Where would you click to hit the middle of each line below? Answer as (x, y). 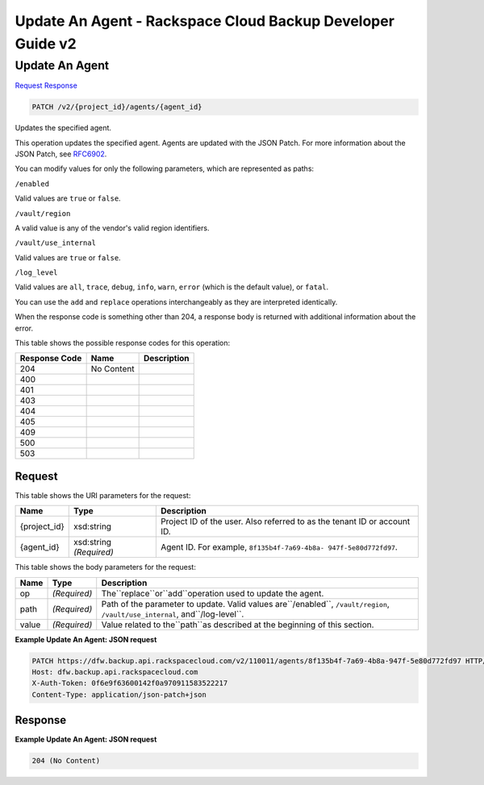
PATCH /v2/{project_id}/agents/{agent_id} (117, 107)
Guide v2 (46, 44)
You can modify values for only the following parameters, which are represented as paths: (165, 168)
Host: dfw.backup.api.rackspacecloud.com (115, 672)
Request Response (46, 85)
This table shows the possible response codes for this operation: (123, 343)
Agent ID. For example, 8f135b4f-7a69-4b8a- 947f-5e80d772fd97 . (279, 547)
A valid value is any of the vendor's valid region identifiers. (112, 228)
